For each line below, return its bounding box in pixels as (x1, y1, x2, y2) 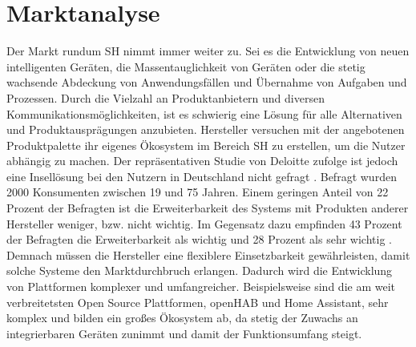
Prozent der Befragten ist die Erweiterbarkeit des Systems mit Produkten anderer (6, 200, 409, 216)
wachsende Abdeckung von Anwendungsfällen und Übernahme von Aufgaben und (6, 74, 407, 91)
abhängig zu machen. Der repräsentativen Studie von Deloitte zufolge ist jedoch (6, 152, 398, 169)
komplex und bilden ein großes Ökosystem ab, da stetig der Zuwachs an (6, 309, 358, 326)
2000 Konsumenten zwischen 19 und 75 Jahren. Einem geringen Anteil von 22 (6, 184, 389, 200)
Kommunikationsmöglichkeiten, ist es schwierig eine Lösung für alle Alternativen (6, 105, 402, 122)
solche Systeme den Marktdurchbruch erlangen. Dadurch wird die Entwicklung (6, 262, 393, 279)
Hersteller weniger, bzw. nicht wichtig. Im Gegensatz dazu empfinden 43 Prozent (6, 215, 402, 232)
